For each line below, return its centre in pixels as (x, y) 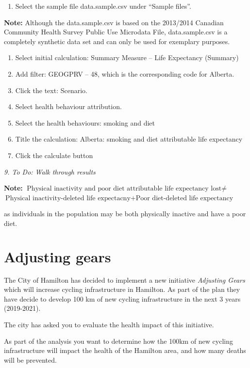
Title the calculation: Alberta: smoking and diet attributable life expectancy (129, 139)
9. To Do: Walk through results (50, 171)
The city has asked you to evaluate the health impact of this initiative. (109, 324)
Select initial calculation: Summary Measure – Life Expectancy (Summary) (127, 57)
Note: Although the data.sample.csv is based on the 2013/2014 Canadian (114, 22)
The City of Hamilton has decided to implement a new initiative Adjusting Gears (125, 280)
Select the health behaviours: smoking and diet (85, 122)
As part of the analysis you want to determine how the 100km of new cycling (118, 341)
